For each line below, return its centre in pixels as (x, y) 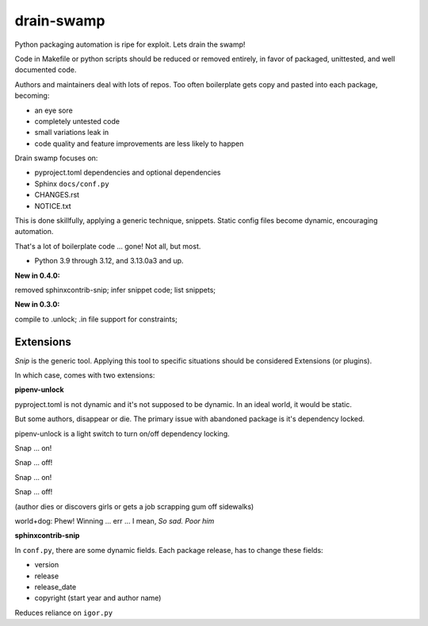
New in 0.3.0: (37, 305)
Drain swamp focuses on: (56, 158)
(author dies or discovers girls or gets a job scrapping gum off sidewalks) (134, 506)
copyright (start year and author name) (98, 598)
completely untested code (77, 121)
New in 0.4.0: (37, 275)
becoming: (32, 96)
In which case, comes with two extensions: (85, 375)
